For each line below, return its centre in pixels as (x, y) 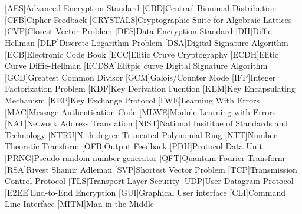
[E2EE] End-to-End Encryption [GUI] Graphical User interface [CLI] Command (145, 192)
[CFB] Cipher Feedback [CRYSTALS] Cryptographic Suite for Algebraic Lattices (148, 19)
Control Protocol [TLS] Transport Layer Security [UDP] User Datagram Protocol (149, 181)
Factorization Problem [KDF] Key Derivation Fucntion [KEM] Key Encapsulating (150, 88)
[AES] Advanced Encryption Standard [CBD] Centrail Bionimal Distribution (141, 8)
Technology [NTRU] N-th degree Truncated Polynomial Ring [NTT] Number (141, 134)
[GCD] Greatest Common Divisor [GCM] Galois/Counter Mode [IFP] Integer (140, 77)
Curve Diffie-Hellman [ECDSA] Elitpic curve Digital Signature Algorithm (136, 66)
